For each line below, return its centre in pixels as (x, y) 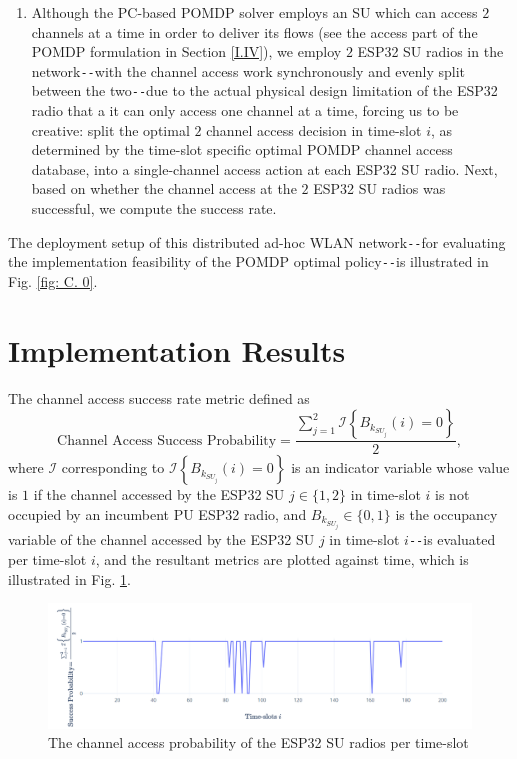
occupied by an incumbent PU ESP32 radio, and (157, 513)
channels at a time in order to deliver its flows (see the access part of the (254, 31)
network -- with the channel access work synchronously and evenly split (248, 70)
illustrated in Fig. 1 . (69, 578)
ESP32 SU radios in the (430, 51)
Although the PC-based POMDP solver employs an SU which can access (254, 12)
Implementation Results (177, 349)
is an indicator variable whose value (400, 467)
